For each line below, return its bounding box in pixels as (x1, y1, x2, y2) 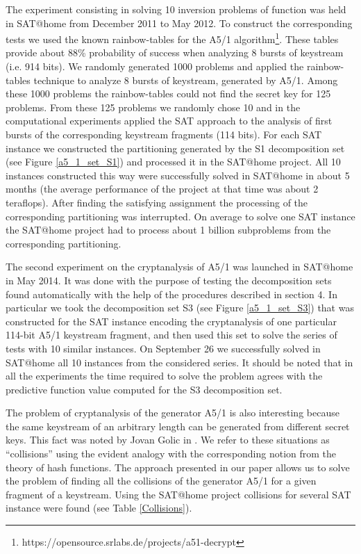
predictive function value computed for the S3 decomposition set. (6, 382, 283, 396)
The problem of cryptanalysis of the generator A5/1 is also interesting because (6, 405, 339, 420)
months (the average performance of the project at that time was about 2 (6, 181, 319, 196)
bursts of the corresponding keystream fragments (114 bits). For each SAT (6, 127, 322, 141)
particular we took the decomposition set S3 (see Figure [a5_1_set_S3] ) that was (6, 300, 354, 315)
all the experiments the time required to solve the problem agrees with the (6, 368, 323, 383)
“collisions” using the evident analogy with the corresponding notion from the (6, 446, 337, 461)
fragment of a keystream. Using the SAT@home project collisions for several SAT (6, 487, 351, 501)
